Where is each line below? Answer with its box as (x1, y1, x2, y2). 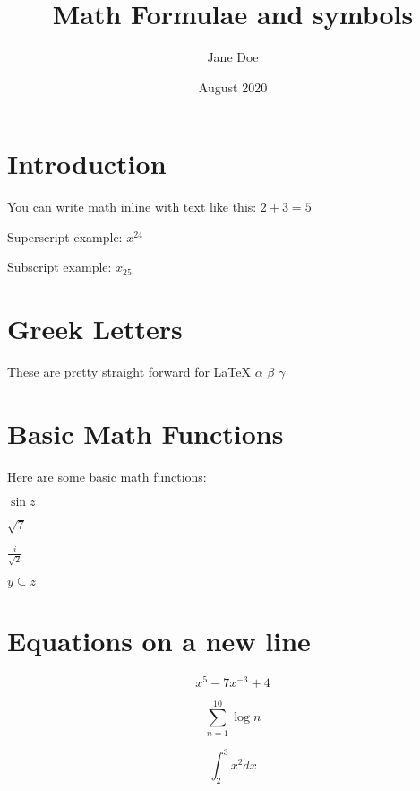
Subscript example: (7, 257, 112, 276)
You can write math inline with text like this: (7, 197, 257, 216)
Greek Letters (7, 310, 183, 347)
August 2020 (198, 77, 268, 96)
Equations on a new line (7, 622, 311, 659)
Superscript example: (7, 227, 123, 246)
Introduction (7, 145, 167, 182)
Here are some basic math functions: (7, 466, 207, 485)
